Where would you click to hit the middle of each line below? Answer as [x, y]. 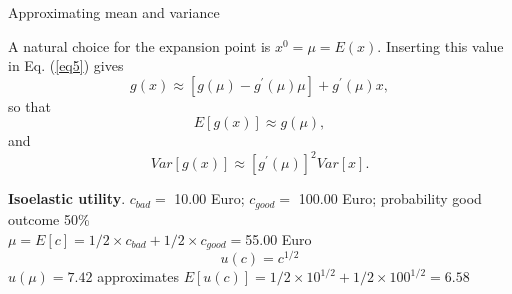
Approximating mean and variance [114, 12]
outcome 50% [49, 218]
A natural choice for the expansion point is [139, 45]
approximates [138, 276]
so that [29, 105]
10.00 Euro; [209, 198]
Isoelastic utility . [67, 198]
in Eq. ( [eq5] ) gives [66, 65]
